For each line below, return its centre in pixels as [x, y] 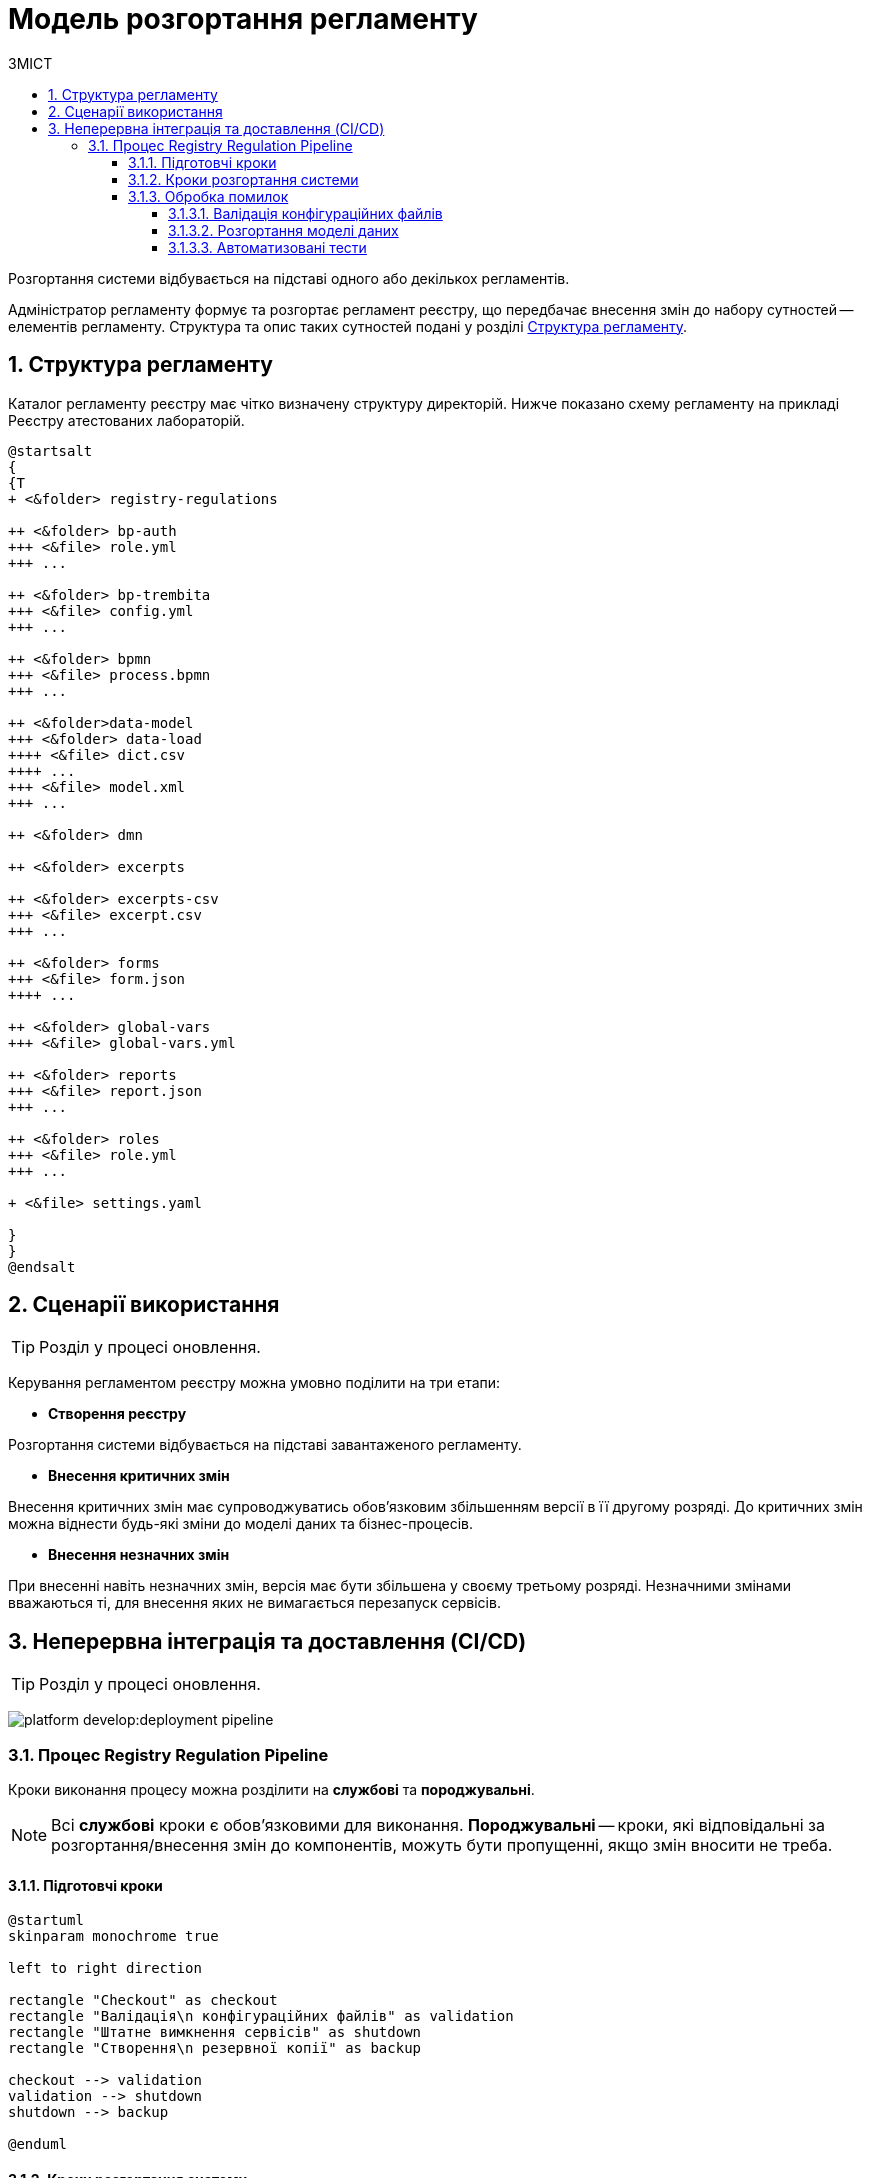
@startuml [46, 1920]
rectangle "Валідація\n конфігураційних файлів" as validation [261, 2016]
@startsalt [50, 450]
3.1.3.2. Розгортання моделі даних [283, 230]
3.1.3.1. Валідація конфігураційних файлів [305, 213]
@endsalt [42, 1266]
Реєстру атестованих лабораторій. [126, 420]
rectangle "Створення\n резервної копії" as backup [215, 2048]
